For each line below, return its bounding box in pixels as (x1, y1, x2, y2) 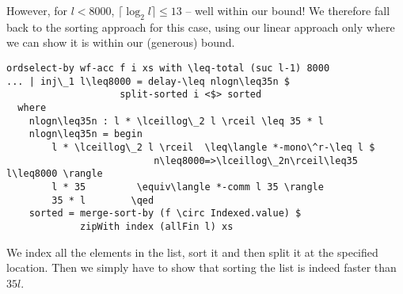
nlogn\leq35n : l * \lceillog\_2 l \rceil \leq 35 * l (29, 115, 324, 127)
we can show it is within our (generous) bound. (6, 34, 235, 51)
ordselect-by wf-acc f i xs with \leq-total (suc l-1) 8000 (6, 62, 330, 74)
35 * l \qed (51, 194, 154, 206)
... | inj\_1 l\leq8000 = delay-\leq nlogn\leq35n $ (6, 75, 290, 87)
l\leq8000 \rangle (6, 168, 103, 180)
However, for (6, 2, 68, 18)
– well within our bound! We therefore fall (185, 2, 390, 18)
